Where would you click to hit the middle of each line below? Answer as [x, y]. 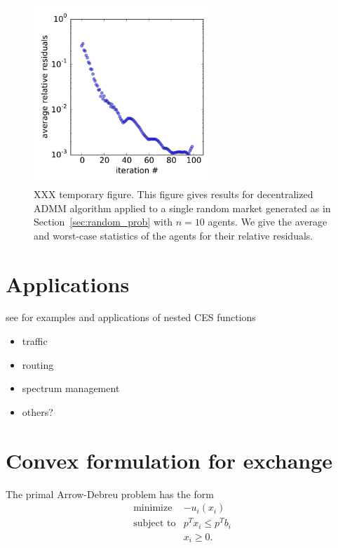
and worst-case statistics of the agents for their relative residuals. [174, 235]
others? [38, 411]
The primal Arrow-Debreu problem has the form [110, 494]
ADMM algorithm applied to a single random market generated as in [182, 208]
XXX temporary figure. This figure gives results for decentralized [174, 194]
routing [38, 364]
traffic [35, 341]
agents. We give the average [268, 222]
